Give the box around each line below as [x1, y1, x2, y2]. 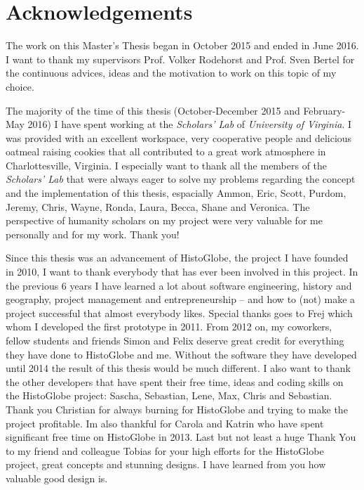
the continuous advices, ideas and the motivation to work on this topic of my [6, 65, 337, 80]
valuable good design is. [6, 470, 108, 485]
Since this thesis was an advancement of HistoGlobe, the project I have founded [6, 250, 349, 265]
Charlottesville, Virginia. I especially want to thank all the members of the [6, 157, 328, 172]
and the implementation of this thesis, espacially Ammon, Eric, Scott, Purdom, [6, 186, 346, 200]
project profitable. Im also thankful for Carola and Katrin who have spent [6, 415, 324, 430]
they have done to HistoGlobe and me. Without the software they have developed [6, 347, 357, 361]
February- [303, 103, 346, 117]
